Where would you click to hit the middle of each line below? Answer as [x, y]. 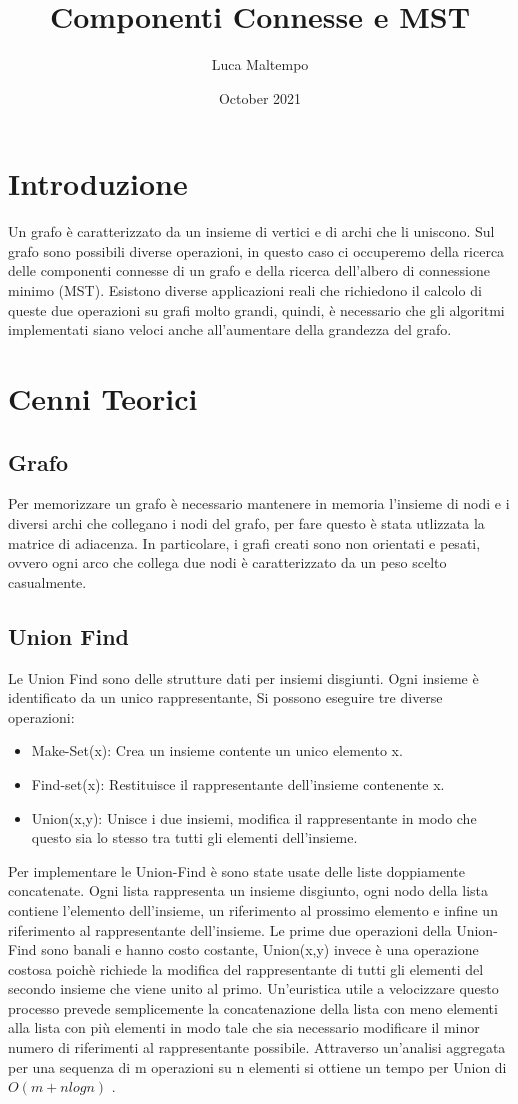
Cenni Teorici [103, 398]
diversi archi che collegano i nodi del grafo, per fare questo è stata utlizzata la [246, 522]
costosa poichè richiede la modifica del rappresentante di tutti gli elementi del [246, 968]
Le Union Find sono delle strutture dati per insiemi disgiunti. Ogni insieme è [243, 677]
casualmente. [47, 581]
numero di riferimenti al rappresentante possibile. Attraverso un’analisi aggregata [257, 1047]
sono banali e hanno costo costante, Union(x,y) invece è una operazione [260, 949]
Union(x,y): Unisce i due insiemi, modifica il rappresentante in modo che [254, 817]
